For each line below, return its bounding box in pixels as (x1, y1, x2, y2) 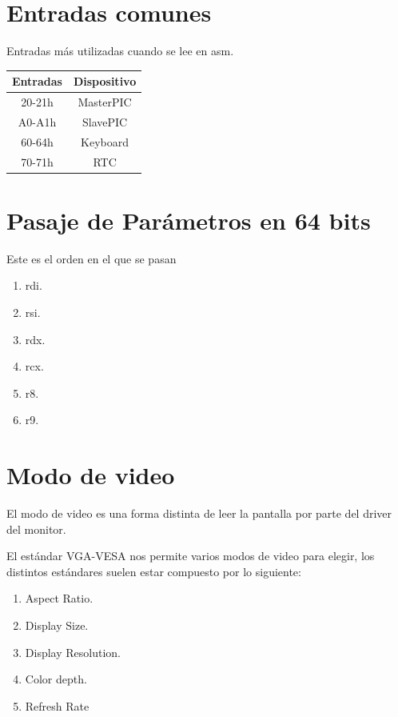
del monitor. (6, 520, 66, 537)
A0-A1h (18, 113, 57, 130)
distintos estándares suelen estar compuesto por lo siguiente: (6, 563, 301, 579)
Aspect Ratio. (25, 590, 94, 607)
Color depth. (25, 671, 87, 687)
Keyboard (81, 133, 129, 150)
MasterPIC (78, 94, 132, 110)
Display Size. (25, 617, 89, 634)
